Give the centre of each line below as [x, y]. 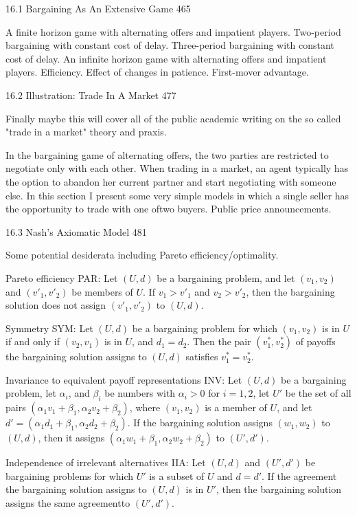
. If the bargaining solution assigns [200, 423]
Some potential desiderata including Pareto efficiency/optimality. [142, 255]
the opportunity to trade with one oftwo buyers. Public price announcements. [169, 209]
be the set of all [318, 393]
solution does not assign [56, 305]
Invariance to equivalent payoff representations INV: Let [124, 379]
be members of [102, 291]
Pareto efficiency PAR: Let [62, 277]
